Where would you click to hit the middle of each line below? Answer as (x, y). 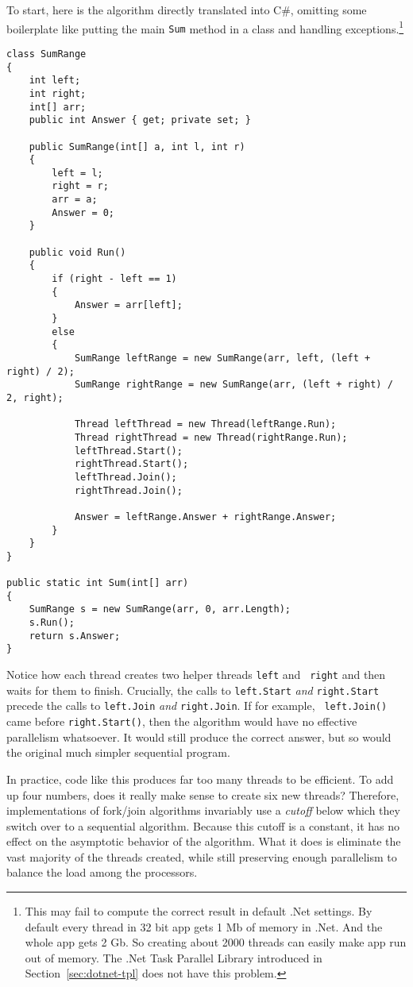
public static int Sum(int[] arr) (98, 583)
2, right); (35, 397)
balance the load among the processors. (102, 872)
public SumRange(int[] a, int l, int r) (137, 147)
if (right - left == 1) (114, 279)
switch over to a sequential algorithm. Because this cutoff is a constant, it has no (203, 825)
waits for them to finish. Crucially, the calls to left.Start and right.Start (193, 690)
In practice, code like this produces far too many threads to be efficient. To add (200, 779)
